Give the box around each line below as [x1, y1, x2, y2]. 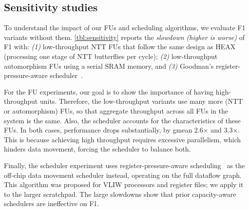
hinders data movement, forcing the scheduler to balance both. [4, 144, 191, 154]
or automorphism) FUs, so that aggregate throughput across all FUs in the [4, 105, 228, 115]
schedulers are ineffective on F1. [4, 198, 99, 209]
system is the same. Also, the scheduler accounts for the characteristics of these [4, 115, 241, 125]
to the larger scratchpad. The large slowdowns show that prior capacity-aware [4, 189, 236, 199]
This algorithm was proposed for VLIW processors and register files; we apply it [4, 179, 244, 190]
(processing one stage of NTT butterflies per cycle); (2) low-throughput [4, 51, 218, 61]
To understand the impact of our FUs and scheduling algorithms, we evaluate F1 [4, 22, 246, 33]
